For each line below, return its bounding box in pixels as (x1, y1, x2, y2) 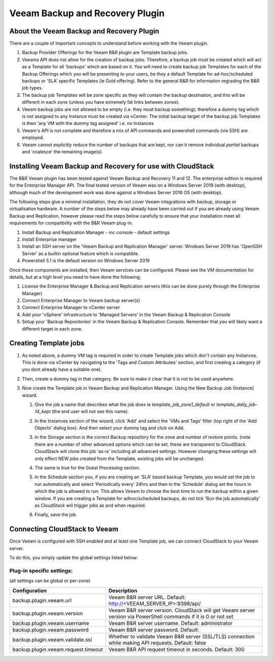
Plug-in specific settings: (9, 567, 73, 574)
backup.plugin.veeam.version (12, 610, 83, 617)
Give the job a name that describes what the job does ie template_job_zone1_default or (34, 401, 215, 407)
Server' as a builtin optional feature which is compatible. (22, 251, 139, 257)
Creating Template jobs (9, 339, 84, 348)
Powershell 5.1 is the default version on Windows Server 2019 (22, 258, 150, 264)
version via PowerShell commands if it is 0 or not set (108, 613, 234, 620)
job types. (22, 85, 43, 91)
